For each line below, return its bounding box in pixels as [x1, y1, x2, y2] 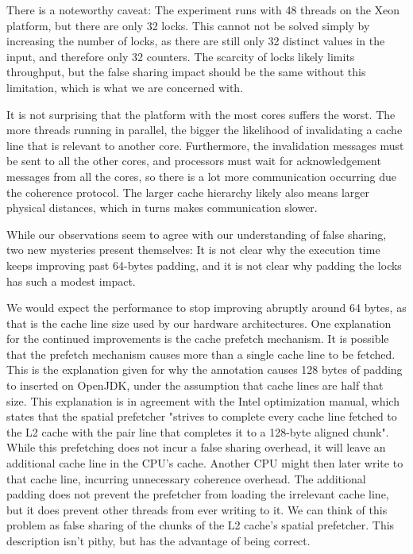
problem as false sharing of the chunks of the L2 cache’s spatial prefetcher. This [6, 517, 395, 533]
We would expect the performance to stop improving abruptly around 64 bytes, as [6, 299, 407, 316]
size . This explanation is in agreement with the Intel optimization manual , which [6, 392, 399, 409]
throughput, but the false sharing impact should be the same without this [6, 63, 366, 80]
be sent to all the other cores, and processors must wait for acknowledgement [6, 152, 381, 169]
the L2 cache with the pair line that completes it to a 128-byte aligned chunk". [6, 423, 389, 440]
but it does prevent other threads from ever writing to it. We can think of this [6, 501, 388, 517]
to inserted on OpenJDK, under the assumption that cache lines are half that [6, 377, 384, 394]
